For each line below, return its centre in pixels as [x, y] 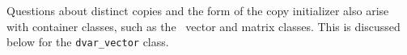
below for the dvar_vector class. [88, 42]
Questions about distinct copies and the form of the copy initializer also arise [198, 10]
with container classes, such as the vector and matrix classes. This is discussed [203, 26]
